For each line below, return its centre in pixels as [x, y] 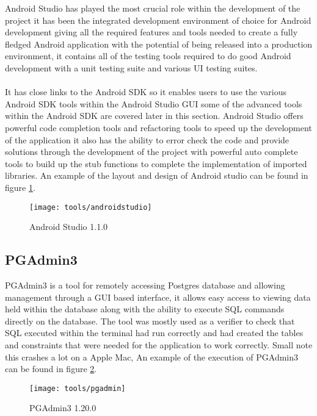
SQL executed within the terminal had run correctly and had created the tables [154, 333]
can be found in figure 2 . [51, 369]
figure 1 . [20, 187]
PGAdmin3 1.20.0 [63, 408]
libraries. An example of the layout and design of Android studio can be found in [157, 175]
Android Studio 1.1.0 [69, 227]
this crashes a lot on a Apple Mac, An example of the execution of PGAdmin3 [152, 357]
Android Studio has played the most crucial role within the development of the [153, 8]
